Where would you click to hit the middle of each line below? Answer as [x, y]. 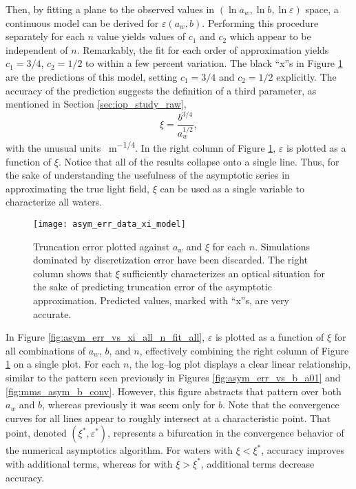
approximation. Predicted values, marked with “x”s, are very [161, 300]
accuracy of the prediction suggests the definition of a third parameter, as [161, 90]
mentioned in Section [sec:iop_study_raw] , [96, 104]
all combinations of [45, 350]
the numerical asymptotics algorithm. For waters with [119, 450]
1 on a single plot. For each [63, 364]
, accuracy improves [303, 450]
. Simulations [282, 246]
